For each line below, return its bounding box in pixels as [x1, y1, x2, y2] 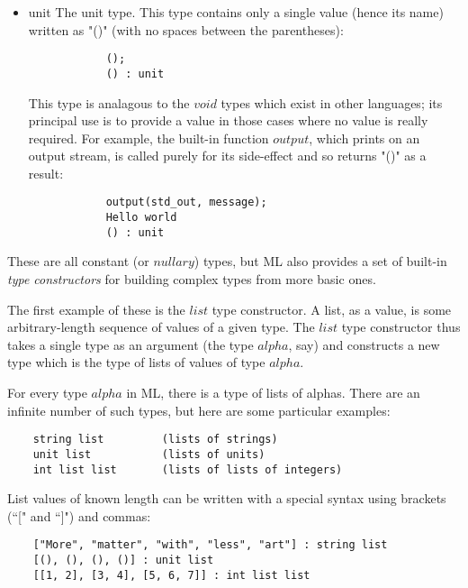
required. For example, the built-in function [28, 128, 269, 147]
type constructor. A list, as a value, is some [211, 299, 452, 318]
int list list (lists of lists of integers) [32, 463, 343, 476]
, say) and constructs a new [288, 335, 440, 354]
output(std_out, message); [105, 196, 267, 209]
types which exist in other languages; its [220, 93, 443, 112]
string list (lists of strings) [32, 433, 278, 446]
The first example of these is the [7, 299, 185, 318]
